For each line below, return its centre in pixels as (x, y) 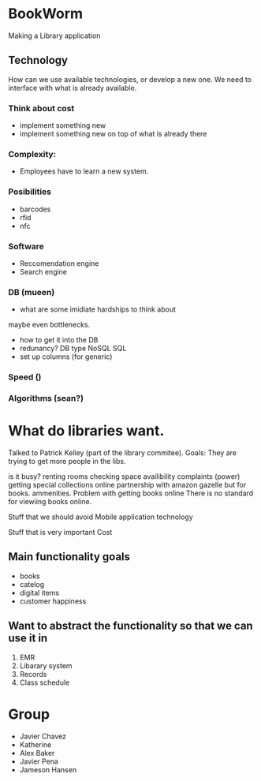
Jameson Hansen (48, 769)
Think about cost (41, 108)
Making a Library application (54, 35)
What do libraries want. (86, 431)
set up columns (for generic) (66, 357)
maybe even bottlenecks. (49, 325)
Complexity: (32, 154)
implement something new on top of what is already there (113, 134)
